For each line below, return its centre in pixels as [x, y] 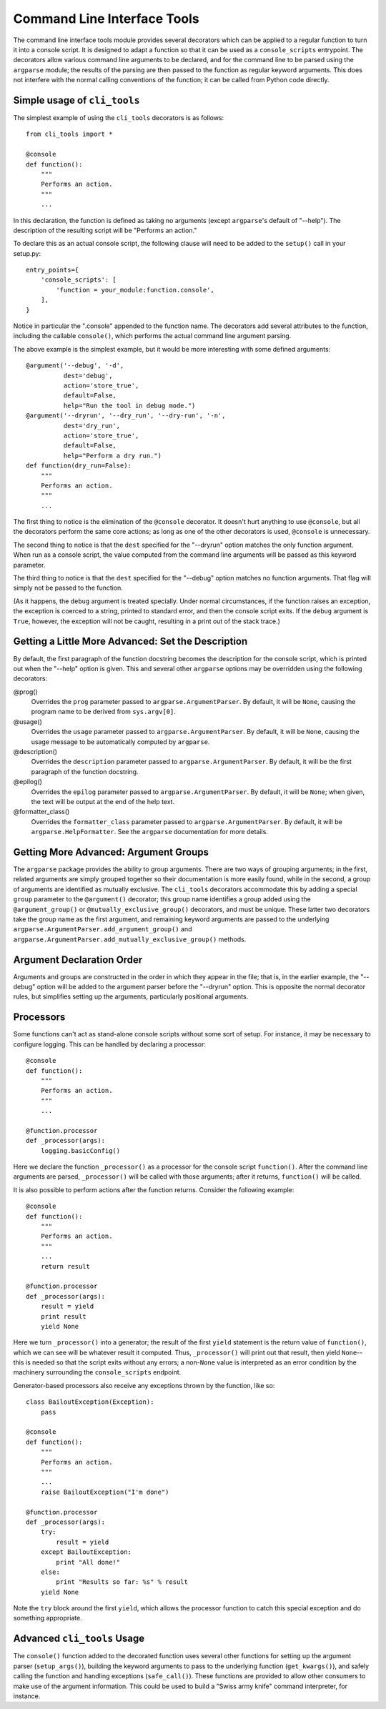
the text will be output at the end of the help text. [103, 801]
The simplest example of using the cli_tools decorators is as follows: [119, 118]
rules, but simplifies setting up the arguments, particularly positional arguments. [131, 996]
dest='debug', [88, 376]
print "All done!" [88, 1562]
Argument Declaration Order [78, 960]
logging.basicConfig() [80, 1150]
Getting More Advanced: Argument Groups [111, 852]
